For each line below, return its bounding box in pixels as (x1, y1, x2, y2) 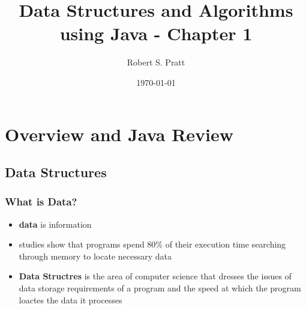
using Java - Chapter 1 (59, 21, 253, 46)
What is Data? (5, 194, 77, 209)
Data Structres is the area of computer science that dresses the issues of (19, 270, 292, 282)
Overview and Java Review (5, 121, 233, 146)
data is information (19, 217, 92, 230)
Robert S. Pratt (127, 56, 185, 68)
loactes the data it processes (19, 293, 122, 306)
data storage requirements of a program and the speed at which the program (19, 282, 301, 294)
